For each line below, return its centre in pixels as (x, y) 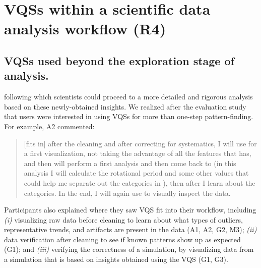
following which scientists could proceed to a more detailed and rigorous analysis (128, 97)
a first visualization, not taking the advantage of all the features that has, (138, 153)
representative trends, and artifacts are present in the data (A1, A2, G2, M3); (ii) (130, 229)
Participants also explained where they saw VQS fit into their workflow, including (130, 210)
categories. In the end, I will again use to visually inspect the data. (127, 193)
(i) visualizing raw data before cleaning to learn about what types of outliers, (123, 219)
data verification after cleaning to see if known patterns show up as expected (122, 239)
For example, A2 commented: (49, 126)
